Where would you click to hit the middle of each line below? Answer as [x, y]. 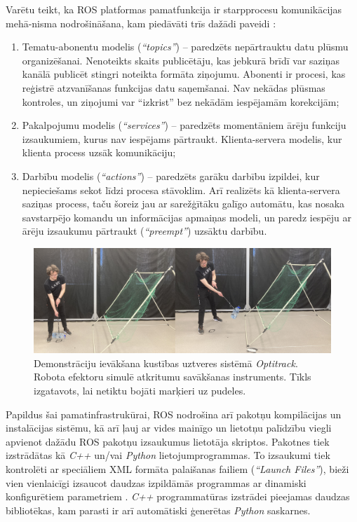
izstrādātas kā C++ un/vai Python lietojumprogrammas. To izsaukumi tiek [168, 455]
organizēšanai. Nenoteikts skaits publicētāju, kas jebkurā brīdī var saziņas [181, 60]
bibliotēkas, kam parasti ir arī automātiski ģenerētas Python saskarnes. [158, 510]
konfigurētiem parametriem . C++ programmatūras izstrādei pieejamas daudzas [178, 496]
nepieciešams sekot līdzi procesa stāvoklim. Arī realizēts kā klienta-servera [181, 190]
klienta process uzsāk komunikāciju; [99, 152]
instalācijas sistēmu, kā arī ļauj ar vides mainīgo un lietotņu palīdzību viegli [169, 428]
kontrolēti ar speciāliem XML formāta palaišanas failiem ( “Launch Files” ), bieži [177, 468]
